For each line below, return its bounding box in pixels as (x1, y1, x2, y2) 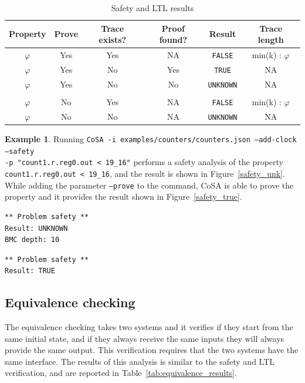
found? (159, 33, 188, 46)
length (257, 33, 284, 46)
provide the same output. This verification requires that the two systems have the (5, 344, 299, 356)
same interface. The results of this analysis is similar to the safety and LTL (5, 355, 275, 367)
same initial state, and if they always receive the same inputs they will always (5, 332, 284, 344)
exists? (99, 33, 127, 46)
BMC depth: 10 (5, 236, 60, 244)
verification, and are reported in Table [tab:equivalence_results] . (5, 367, 237, 379)
